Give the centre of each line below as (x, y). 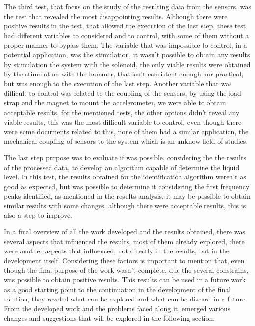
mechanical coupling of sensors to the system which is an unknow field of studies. (126, 141)
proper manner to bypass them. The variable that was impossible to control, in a (126, 45)
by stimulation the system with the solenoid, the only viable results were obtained (127, 64)
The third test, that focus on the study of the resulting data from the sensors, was (127, 6)
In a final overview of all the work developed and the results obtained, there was (125, 232)
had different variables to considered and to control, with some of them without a (127, 35)
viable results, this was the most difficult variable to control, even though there (123, 122)
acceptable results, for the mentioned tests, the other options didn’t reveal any (122, 112)
